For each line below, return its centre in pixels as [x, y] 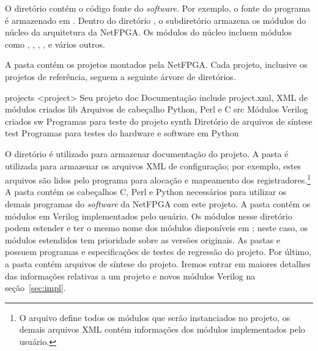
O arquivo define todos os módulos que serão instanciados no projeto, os [155, 317]
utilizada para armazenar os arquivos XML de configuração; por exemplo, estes [153, 165]
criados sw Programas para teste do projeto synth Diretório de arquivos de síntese [159, 121]
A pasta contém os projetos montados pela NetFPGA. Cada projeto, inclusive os [156, 65]
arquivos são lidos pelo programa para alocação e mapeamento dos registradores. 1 [158, 179]
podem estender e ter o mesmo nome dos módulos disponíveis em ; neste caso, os [157, 228]
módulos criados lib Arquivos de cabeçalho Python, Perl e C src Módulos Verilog [157, 109]
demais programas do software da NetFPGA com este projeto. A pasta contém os [158, 203]
